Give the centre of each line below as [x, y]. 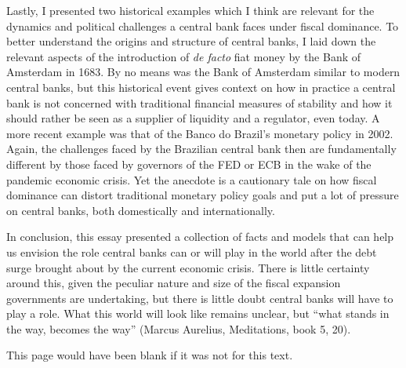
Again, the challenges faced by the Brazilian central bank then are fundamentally [201, 149]
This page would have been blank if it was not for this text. [150, 355]
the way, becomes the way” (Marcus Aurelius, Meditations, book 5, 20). [179, 328]
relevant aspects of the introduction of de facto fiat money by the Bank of [184, 56]
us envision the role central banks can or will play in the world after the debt [192, 251]
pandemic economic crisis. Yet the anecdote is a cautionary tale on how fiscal [192, 179]
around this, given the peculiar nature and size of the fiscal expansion [174, 283]
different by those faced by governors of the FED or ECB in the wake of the [189, 164]
